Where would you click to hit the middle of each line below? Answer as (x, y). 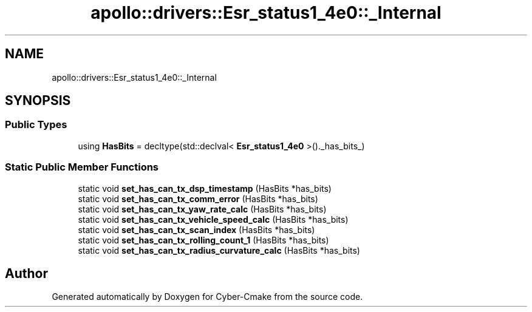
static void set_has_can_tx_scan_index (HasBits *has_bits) (196, 229)
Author (26, 273)
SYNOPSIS (38, 101)
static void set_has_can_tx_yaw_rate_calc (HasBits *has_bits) (202, 209)
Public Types (36, 125)
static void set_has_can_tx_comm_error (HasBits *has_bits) (198, 198)
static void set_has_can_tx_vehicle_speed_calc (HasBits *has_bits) (213, 219)
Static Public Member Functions (82, 167)
